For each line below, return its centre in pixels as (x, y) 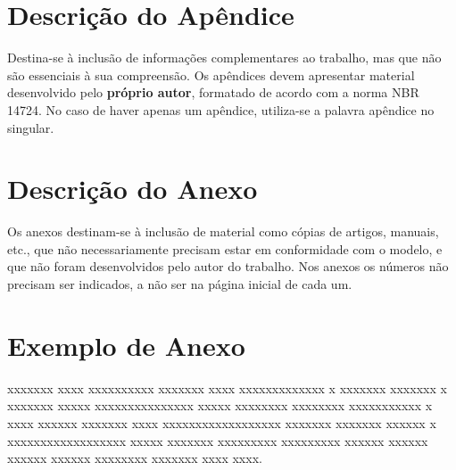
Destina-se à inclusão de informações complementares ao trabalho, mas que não (224, 58)
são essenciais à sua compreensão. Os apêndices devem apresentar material (211, 74)
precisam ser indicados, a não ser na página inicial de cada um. (180, 284)
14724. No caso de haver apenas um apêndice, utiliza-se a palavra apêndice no (221, 109)
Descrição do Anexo (133, 189)
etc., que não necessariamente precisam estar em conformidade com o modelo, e (225, 248)
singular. (31, 127)
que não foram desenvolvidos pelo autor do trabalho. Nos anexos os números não (228, 266)
